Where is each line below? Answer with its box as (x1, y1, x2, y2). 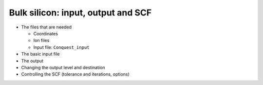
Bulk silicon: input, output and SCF (9, 7, 152, 18)
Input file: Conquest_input (33, 44, 90, 50)
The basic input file (21, 51, 60, 57)
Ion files (33, 38, 50, 43)
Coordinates (33, 30, 58, 36)
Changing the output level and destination (21, 64, 105, 70)
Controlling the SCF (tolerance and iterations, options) (21, 71, 130, 77)
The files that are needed (21, 24, 72, 30)
